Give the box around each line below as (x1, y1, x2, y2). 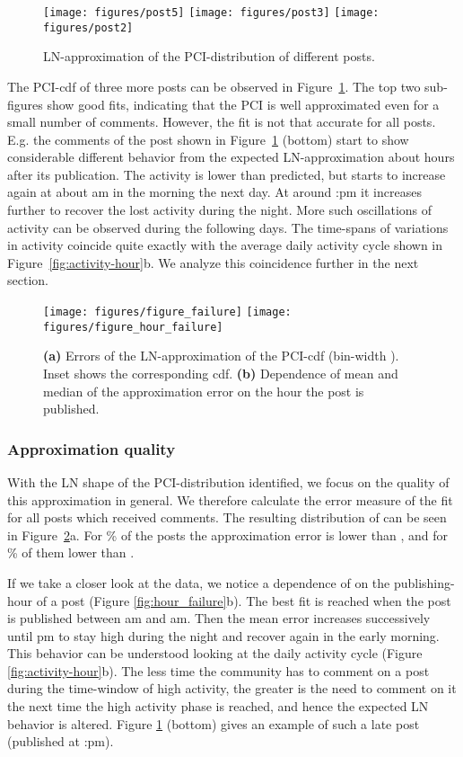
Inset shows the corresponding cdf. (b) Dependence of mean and (43, 363, 398, 382)
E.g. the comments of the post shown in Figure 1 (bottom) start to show (7, 129, 409, 148)
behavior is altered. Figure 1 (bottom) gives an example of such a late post (7, 714, 420, 733)
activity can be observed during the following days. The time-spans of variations (7, 218, 449, 236)
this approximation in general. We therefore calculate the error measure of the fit (7, 490, 453, 509)
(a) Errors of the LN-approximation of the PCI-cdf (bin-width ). (43, 346, 399, 365)
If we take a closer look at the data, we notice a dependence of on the (7, 573, 390, 592)
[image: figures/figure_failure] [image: (43, 306, 292, 319)
